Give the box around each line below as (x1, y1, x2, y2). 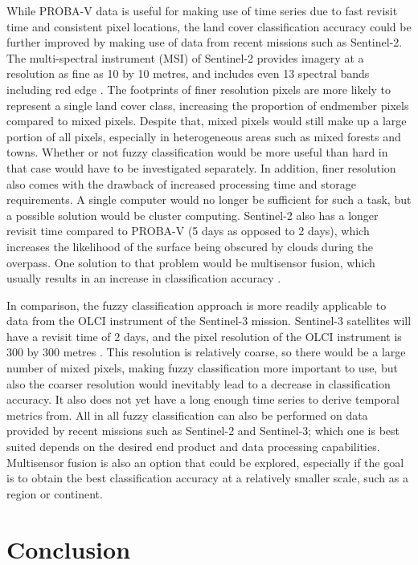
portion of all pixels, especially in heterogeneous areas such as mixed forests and (6, 128, 401, 144)
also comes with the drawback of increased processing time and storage (6, 175, 356, 192)
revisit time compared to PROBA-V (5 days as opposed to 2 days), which (6, 222, 370, 239)
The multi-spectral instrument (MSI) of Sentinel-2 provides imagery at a (6, 49, 364, 66)
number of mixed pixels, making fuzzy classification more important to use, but (6, 360, 398, 376)
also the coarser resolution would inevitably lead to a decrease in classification (6, 375, 391, 392)
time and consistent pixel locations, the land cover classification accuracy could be (6, 18, 412, 35)
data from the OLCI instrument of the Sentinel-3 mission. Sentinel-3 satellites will (6, 312, 412, 329)
